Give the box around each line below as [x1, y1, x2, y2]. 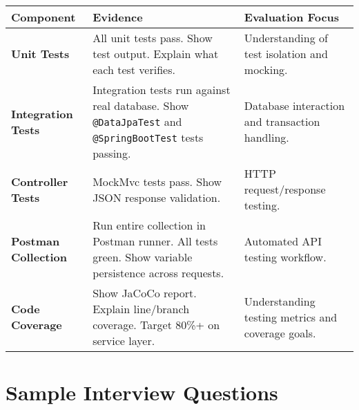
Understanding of [244, 30, 328, 46]
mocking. [244, 62, 288, 77]
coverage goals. [244, 324, 316, 341]
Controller [11, 173, 68, 189]
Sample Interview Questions [6, 378, 278, 407]
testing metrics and [244, 308, 338, 325]
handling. [244, 129, 289, 145]
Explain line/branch [93, 301, 190, 317]
